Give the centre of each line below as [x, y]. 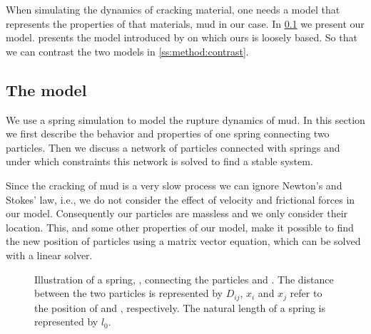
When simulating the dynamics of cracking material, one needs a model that [173, 9]
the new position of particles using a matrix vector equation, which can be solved [183, 241]
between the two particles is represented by [128, 293]
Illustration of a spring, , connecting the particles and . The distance [184, 279]
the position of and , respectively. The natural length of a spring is [180, 307]
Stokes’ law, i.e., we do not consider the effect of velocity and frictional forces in [181, 199]
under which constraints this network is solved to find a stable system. [159, 161]
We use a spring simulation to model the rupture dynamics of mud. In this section [185, 119]
